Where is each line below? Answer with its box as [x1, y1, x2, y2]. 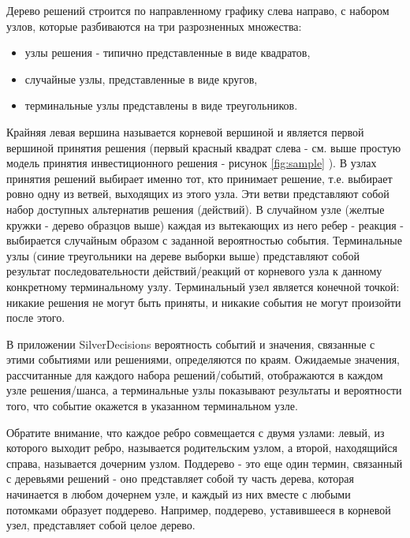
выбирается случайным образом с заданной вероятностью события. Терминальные [6, 232, 402, 248]
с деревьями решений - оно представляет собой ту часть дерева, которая [6, 470, 354, 487]
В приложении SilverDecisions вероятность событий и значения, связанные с [6, 335, 375, 352]
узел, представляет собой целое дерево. [6, 517, 196, 533]
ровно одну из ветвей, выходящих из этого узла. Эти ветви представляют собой [6, 185, 389, 202]
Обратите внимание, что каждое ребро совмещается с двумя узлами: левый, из [6, 424, 385, 440]
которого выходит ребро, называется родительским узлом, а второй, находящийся [6, 439, 397, 456]
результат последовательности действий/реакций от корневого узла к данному [6, 263, 382, 279]
